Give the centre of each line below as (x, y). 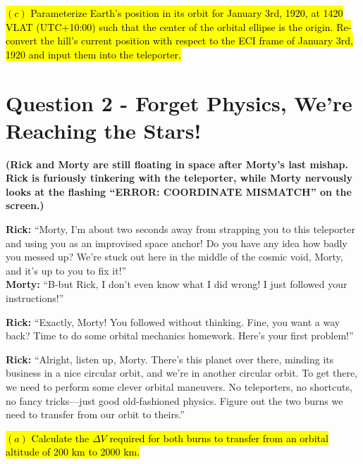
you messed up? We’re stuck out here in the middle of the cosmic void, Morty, (174, 257)
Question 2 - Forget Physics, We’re (179, 102)
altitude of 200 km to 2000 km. (73, 452)
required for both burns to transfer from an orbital (219, 438)
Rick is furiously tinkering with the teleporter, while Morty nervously (179, 178)
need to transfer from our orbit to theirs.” (95, 414)
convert (21, 40)
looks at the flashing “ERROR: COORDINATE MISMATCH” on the (179, 191)
